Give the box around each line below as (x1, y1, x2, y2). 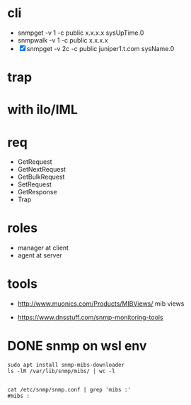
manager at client (17, 243, 69, 253)
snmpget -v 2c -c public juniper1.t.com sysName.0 (26, 44, 175, 52)
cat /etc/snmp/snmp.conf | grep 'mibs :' (7, 387, 132, 394)
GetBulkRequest (17, 172, 65, 182)
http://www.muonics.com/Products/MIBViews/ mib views (17, 299, 185, 308)
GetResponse (17, 188, 58, 196)
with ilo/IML (7, 101, 78, 118)
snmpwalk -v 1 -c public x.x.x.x (17, 35, 108, 44)
